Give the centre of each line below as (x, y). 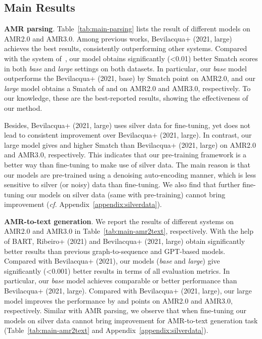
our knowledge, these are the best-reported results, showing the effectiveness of (126, 98)
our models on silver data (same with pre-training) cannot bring (126, 194)
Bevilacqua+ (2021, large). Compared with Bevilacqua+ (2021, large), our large (128, 291)
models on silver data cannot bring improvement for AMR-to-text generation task (131, 320)
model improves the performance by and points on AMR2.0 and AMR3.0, (118, 300)
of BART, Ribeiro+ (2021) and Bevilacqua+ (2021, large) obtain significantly (125, 241)
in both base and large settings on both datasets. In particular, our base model (125, 68)
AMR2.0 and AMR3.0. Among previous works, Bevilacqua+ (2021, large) (118, 38)
